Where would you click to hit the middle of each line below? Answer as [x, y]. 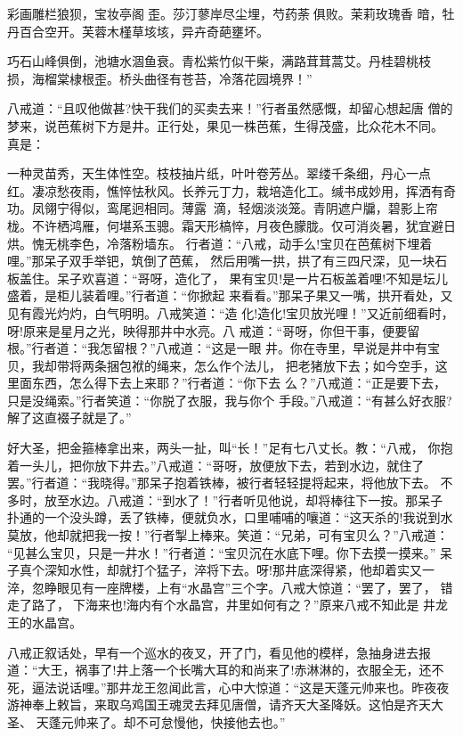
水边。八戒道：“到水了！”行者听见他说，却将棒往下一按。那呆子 [256, 500]
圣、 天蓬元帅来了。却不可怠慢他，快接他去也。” [146, 721]
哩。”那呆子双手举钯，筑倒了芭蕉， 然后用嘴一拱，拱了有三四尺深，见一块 [221, 261]
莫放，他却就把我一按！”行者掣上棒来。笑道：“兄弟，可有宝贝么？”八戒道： [228, 535]
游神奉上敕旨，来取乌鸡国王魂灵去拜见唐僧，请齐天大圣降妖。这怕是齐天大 [225, 704]
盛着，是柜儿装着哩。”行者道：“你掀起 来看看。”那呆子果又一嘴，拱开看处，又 [230, 295]
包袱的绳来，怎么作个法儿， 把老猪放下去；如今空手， [277, 365]
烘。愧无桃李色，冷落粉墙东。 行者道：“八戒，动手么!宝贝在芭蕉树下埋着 [220, 243]
